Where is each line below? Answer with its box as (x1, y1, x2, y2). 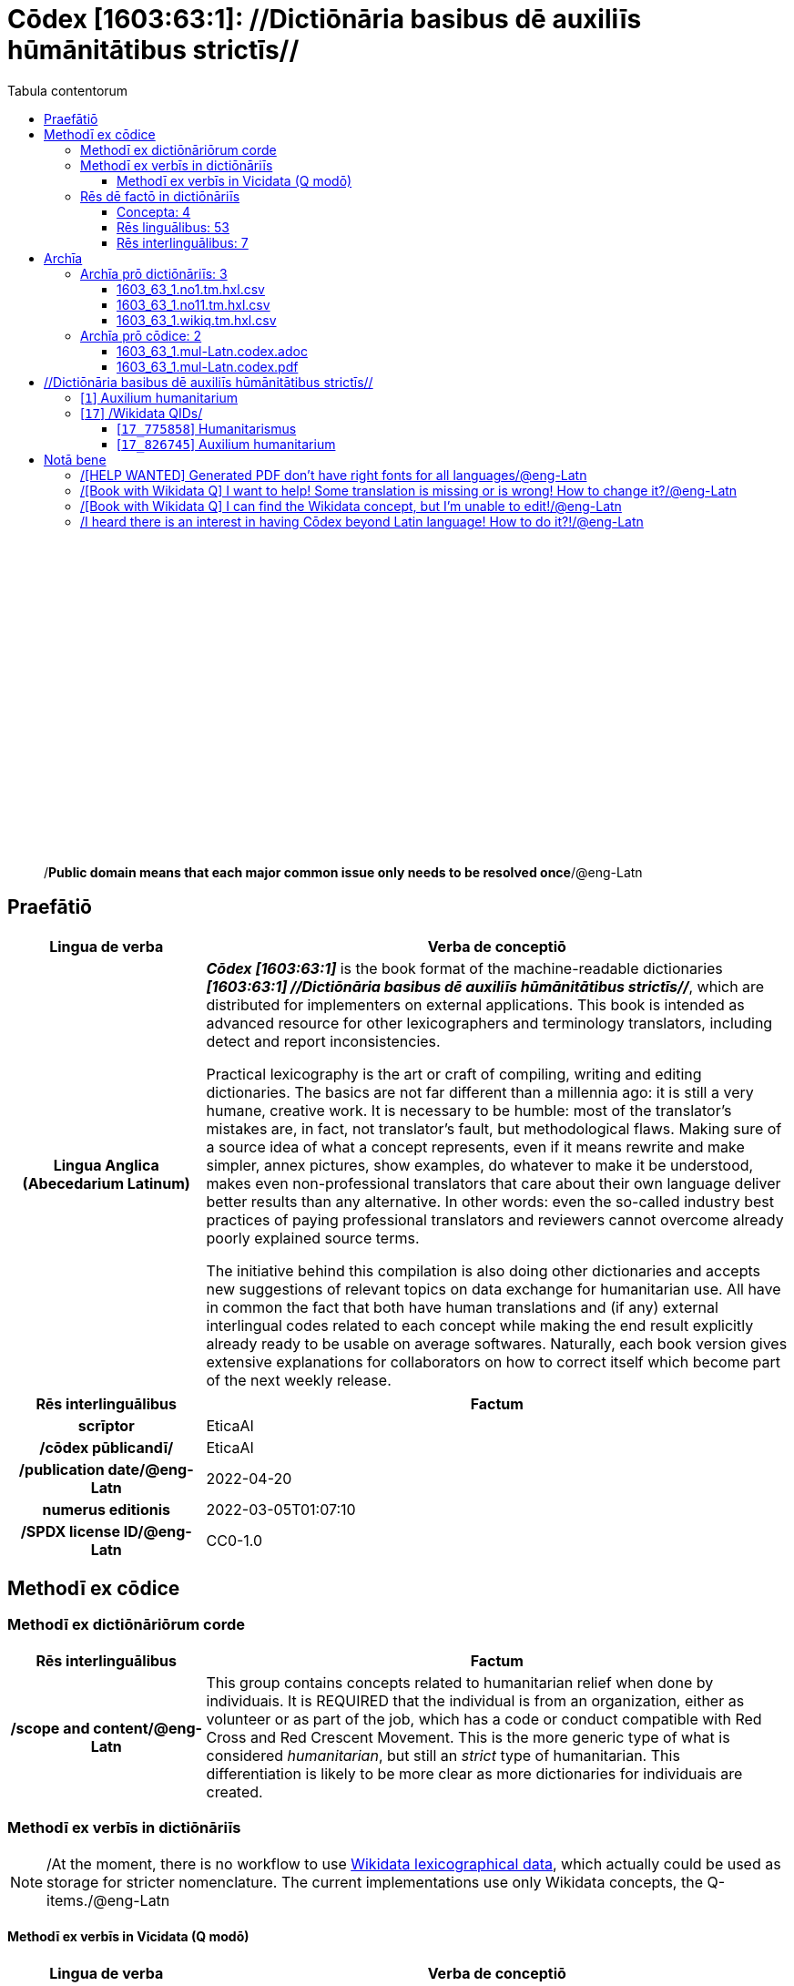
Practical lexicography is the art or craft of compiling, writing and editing (206, 1064, 702, 1083)
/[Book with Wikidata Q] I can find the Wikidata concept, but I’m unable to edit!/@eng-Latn (80, 497, 622, 514)
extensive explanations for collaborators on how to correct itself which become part (206, 1352, 780, 1371)
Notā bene (44, 451, 107, 467)
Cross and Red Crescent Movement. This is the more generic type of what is (206, 1727, 730, 1746)
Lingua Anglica (53, 1155, 159, 1174)
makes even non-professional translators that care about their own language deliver (206, 1173, 781, 1193)
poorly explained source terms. (206, 1228, 420, 1247)
